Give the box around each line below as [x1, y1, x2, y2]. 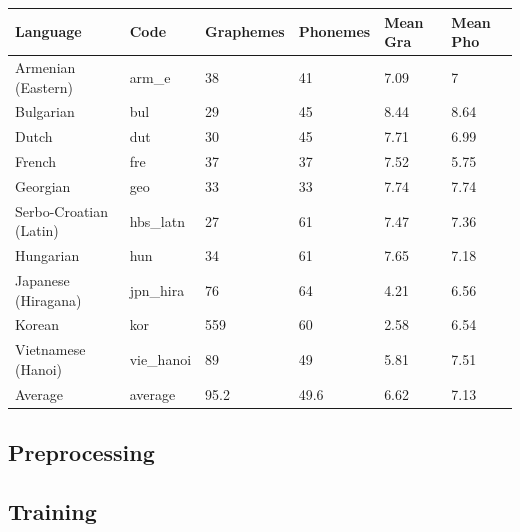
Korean [15, 314, 59, 335]
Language [15, 21, 82, 42]
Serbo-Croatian [15, 200, 109, 221]
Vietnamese [15, 339, 86, 360]
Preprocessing [8, 437, 155, 468]
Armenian [15, 56, 76, 77]
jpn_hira [129, 279, 185, 300]
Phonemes [298, 21, 371, 42]
